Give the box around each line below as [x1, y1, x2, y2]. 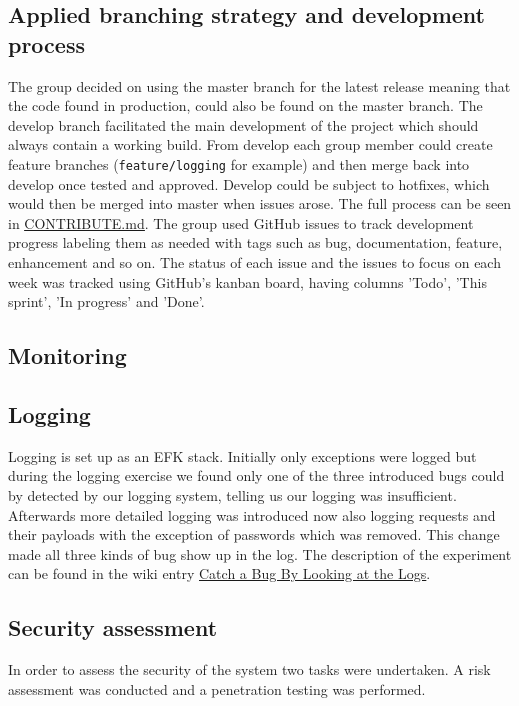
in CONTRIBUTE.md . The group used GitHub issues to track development [8, 212, 474, 233]
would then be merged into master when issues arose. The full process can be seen [8, 193, 512, 214]
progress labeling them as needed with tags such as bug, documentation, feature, [8, 232, 503, 253]
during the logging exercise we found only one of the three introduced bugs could [8, 465, 505, 486]
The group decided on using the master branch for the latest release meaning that [8, 75, 511, 96]
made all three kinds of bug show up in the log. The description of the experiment [8, 543, 512, 564]
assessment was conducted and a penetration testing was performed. [8, 678, 426, 699]
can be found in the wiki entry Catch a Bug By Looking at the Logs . [8, 563, 431, 584]
